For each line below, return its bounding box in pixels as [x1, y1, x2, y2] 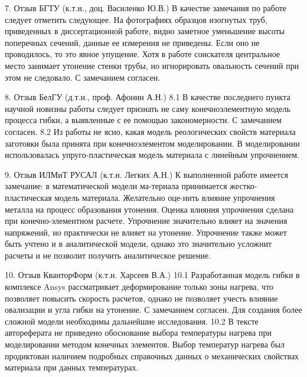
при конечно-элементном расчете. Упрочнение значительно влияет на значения [5, 214, 288, 227]
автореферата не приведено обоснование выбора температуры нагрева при [5, 326, 272, 339]
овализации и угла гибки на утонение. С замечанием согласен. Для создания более [5, 303, 302, 316]
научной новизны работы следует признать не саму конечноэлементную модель [5, 102, 290, 114]
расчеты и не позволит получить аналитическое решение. [5, 249, 211, 261]
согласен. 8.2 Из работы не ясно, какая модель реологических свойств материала [5, 125, 296, 137]
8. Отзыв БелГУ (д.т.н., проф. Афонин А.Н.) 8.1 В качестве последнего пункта [5, 91, 290, 103]
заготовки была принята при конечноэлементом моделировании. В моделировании [5, 137, 300, 149]
